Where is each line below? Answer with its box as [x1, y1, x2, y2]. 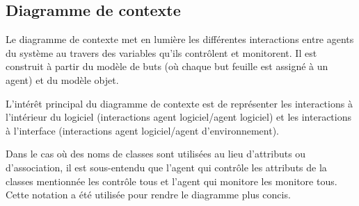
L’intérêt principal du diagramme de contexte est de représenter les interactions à [6, 96, 353, 110]
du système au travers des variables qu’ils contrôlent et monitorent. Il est [6, 45, 317, 60]
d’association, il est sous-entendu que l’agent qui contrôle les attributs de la [6, 160, 327, 174]
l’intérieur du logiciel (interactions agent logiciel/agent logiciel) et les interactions [6, 110, 351, 124]
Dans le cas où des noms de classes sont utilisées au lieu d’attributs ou [6, 146, 306, 161]
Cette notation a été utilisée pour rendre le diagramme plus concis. [6, 187, 291, 202]
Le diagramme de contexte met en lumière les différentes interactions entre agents [6, 32, 354, 46]
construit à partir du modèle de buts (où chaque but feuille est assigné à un [6, 59, 328, 74]
